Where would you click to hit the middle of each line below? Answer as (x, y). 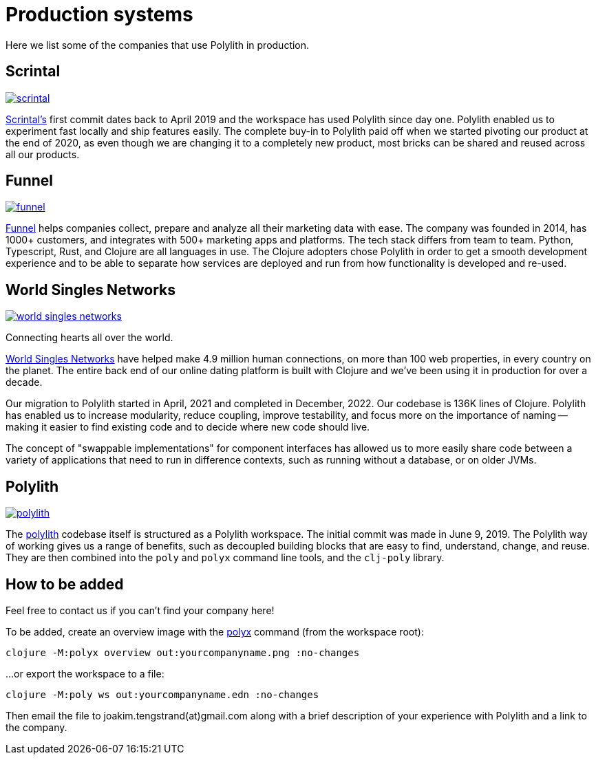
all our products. (43, 154)
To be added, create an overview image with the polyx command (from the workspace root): (215, 631)
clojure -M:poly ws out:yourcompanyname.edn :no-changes (162, 694)
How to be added (65, 584)
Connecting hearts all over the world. (89, 338)
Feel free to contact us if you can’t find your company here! (140, 610)
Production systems (99, 14)
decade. (24, 382)
